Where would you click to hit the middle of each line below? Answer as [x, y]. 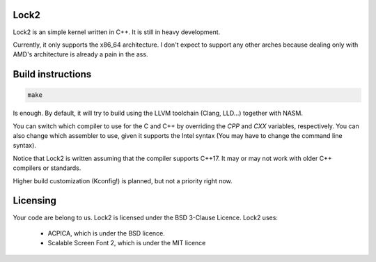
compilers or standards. [47, 168]
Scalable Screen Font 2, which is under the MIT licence [127, 243]
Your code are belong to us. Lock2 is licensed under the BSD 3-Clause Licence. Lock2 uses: [146, 217]
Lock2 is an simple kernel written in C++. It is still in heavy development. [117, 32]
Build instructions [52, 74]
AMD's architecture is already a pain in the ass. [80, 54]
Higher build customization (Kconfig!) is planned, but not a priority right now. [123, 180]
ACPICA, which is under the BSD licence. [106, 233]
